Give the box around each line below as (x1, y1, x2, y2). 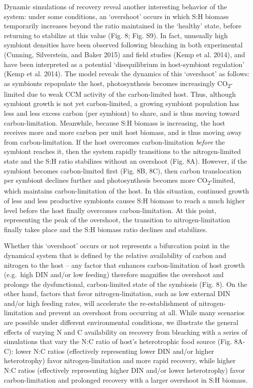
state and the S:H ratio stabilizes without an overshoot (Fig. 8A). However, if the (4, 156, 247, 166)
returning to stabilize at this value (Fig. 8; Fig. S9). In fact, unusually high (4, 30, 228, 40)
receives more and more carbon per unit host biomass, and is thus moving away (4, 127, 242, 137)
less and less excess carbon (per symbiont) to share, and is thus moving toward (4, 108, 240, 118)
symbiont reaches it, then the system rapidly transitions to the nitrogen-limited (4, 146, 241, 156)
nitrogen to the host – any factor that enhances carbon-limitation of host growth (4, 259, 245, 270)
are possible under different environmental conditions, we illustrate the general (4, 317, 238, 327)
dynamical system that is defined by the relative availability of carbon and (4, 250, 227, 260)
